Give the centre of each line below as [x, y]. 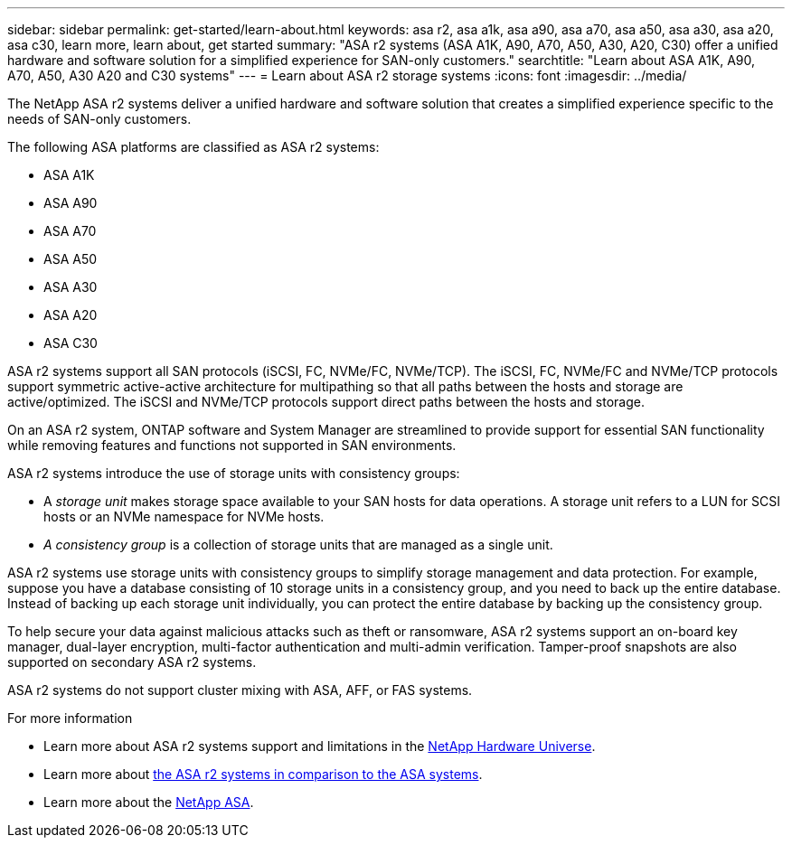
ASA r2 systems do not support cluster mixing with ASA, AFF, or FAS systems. [240, 690]
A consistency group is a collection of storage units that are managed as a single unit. [298, 545]
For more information [70, 718]
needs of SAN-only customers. [99, 119]
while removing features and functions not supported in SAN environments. [232, 445]
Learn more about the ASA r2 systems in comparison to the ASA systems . [263, 774]
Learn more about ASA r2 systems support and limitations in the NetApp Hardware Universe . [320, 746]
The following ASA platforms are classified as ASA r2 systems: [193, 147]
